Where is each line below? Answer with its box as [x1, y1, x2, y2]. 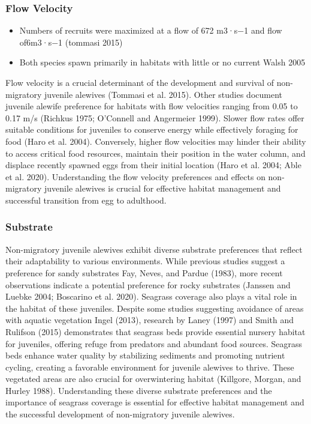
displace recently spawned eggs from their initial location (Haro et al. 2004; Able [5, 159, 301, 171]
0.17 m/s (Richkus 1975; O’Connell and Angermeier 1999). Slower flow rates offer [5, 111, 304, 124]
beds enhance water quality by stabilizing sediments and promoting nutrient [5, 349, 285, 362]
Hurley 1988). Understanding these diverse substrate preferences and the [5, 384, 272, 396]
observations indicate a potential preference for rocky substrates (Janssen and [5, 278, 291, 291]
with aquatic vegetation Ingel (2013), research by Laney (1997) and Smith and [5, 313, 294, 326]
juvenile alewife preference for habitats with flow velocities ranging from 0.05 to [5, 100, 298, 112]
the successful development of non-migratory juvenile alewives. [5, 408, 235, 420]
